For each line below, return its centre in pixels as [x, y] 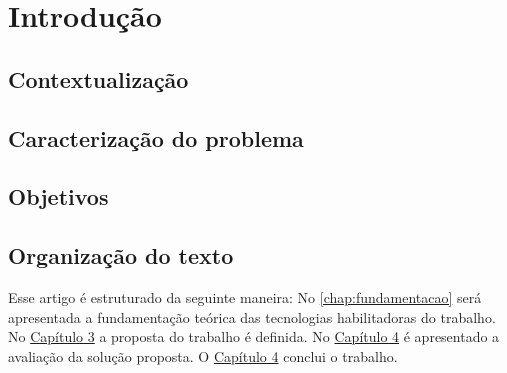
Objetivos [58, 196]
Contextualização [98, 78]
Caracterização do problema [156, 137]
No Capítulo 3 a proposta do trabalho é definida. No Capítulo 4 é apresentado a [254, 336]
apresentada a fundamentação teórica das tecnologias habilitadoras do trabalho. [252, 316]
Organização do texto [121, 255]
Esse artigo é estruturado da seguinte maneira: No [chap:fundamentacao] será [245, 296]
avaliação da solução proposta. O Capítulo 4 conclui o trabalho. [203, 355]
